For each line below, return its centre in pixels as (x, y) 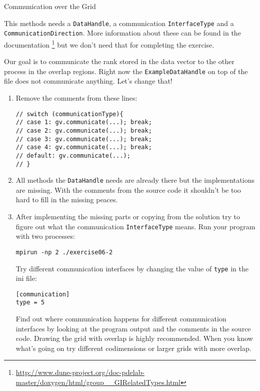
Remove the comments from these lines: (76, 98)
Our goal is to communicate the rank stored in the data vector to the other (119, 61)
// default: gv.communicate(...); (73, 155)
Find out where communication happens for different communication (121, 319)
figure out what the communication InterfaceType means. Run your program (135, 226)
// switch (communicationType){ (69, 114)
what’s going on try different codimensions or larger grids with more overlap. (133, 348)
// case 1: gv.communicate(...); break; (84, 122)
